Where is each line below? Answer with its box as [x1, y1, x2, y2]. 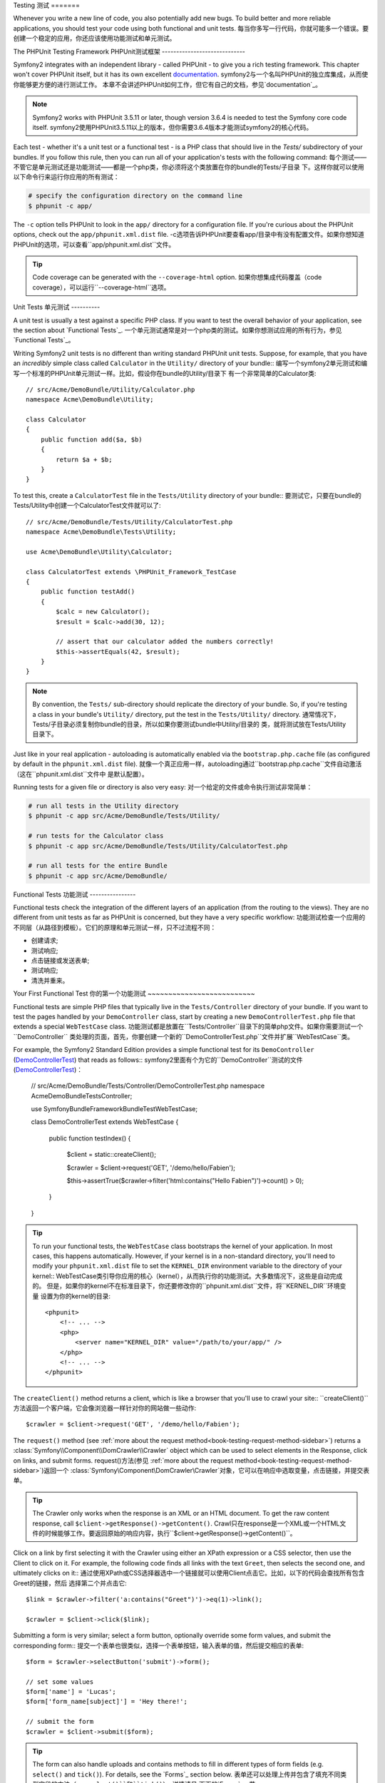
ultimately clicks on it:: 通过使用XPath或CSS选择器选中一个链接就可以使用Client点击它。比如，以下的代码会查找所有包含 [13, 1569, 365, 1578]
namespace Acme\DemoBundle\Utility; [26, 396, 154, 404]
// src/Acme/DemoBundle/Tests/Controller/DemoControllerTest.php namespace [31, 1081, 265, 1090]
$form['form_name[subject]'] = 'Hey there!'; [26, 1697, 188, 1706]
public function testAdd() [40, 588, 135, 596]
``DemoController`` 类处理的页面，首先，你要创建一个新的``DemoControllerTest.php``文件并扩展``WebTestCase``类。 [13, 1032, 354, 1041]
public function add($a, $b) [40, 435, 143, 444]
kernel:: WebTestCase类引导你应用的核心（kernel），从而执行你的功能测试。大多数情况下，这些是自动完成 [32, 1272, 343, 1280]
